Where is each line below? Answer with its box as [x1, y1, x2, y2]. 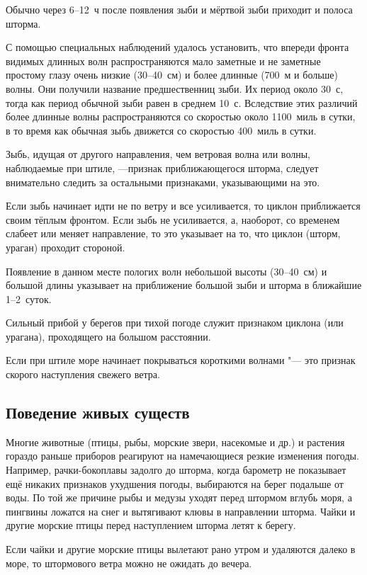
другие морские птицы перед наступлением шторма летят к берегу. [6, 518, 296, 533]
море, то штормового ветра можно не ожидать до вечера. [6, 555, 252, 570]
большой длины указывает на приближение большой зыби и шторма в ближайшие [6, 278, 362, 292]
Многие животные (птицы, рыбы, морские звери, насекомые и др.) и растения [6, 434, 345, 449]
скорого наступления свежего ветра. [6, 367, 160, 382]
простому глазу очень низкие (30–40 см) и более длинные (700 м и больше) [6, 67, 339, 82]
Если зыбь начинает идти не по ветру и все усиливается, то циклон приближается [6, 198, 361, 213]
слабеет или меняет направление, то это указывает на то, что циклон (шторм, [6, 226, 341, 241]
